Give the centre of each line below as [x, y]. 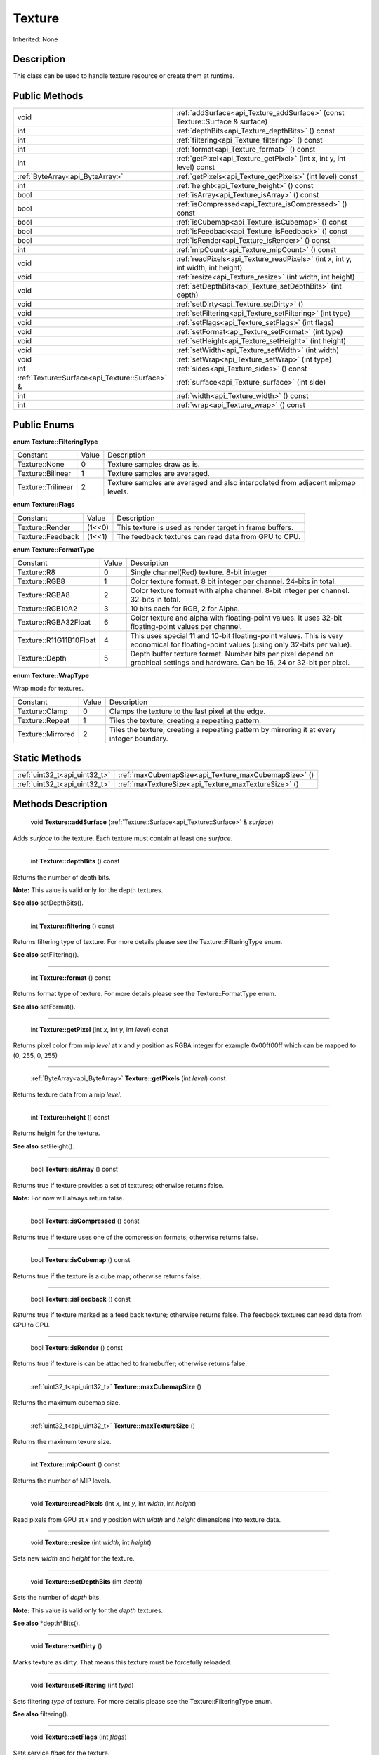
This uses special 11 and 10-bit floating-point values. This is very [237, 636]
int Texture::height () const [70, 1117]
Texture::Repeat [44, 720]
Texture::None [41, 465]
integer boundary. [139, 739]
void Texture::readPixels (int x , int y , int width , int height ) [113, 1504]
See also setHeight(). [44, 1146]
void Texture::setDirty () [66, 1646]
